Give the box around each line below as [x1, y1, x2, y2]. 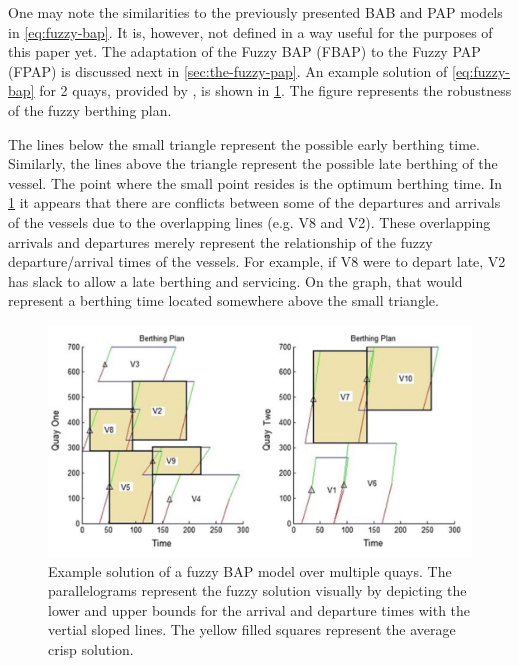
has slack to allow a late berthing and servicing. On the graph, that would [8, 270, 463, 291]
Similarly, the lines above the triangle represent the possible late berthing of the [8, 153, 498, 174]
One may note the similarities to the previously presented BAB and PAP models [8, 2, 503, 22]
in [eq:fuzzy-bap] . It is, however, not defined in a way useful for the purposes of [8, 21, 493, 42]
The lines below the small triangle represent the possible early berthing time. [8, 133, 480, 154]
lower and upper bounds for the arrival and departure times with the [48, 599, 471, 620]
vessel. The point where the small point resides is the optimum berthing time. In [8, 172, 503, 193]
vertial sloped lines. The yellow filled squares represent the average [48, 619, 456, 640]
